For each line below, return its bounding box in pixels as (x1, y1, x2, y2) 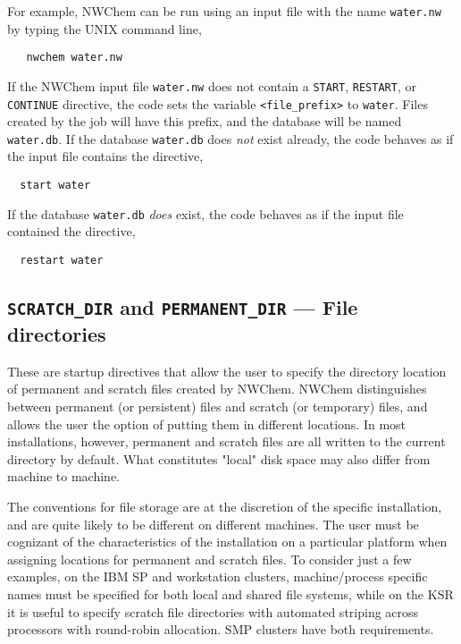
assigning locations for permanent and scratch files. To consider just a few (7, 549, 412, 568)
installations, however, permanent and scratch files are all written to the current (7, 432, 446, 451)
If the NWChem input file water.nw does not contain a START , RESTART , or (7, 76, 416, 95)
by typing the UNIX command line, (7, 19, 202, 38)
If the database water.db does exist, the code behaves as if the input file (7, 204, 404, 223)
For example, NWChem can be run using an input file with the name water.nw (7, 2, 441, 20)
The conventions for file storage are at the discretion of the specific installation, (7, 496, 442, 515)
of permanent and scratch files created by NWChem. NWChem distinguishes (7, 379, 427, 398)
